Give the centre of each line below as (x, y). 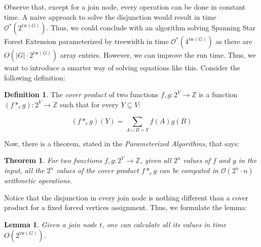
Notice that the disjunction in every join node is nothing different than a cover (126, 197)
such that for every (89, 104)
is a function (218, 94)
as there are (234, 41)
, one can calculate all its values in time (164, 224)
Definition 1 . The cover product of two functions (81, 94)
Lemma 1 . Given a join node (51, 224)
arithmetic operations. (38, 180)
